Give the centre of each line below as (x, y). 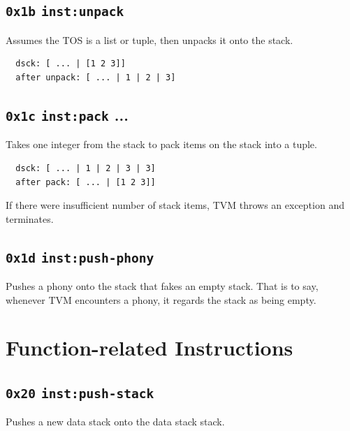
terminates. (30, 218)
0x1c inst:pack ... (67, 114)
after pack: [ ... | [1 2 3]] (86, 182)
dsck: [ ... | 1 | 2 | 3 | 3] (86, 168)
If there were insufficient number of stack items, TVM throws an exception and (175, 205)
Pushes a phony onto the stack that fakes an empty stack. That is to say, (162, 286)
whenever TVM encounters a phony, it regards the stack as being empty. (161, 299)
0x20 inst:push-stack (80, 394)
